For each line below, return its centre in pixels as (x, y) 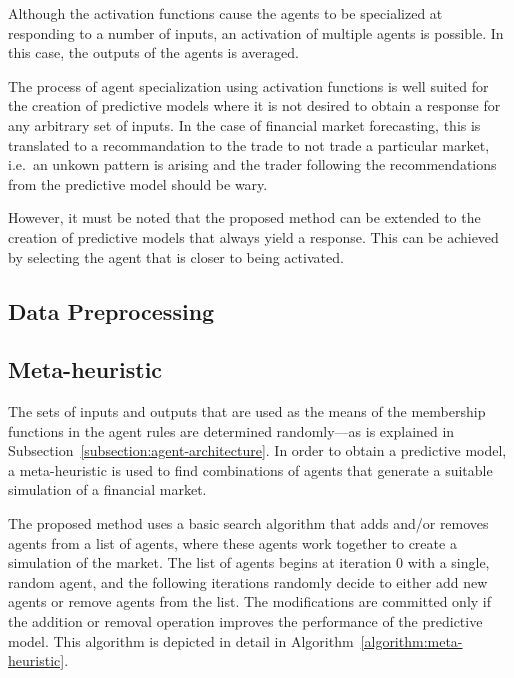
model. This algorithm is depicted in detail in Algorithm (181, 640)
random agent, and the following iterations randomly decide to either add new (248, 581)
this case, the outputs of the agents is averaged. (153, 52)
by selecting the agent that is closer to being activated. (176, 256)
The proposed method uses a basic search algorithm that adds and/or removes (248, 523)
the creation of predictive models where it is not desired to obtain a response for (254, 105)
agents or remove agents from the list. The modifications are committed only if (250, 601)
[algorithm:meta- (411, 640)
